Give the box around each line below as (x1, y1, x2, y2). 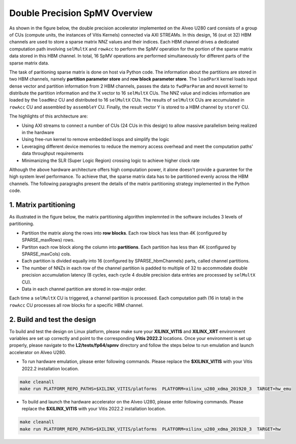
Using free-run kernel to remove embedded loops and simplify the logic (21, 136, 169, 142)
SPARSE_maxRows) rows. (21, 237, 75, 243)
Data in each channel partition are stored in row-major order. (21, 285, 147, 292)
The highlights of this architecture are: (9, 113, 88, 119)
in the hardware (21, 129, 54, 135)
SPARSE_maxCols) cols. (21, 251, 71, 257)
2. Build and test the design (9, 315, 96, 323)
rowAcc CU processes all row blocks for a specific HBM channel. (9, 302, 143, 308)
